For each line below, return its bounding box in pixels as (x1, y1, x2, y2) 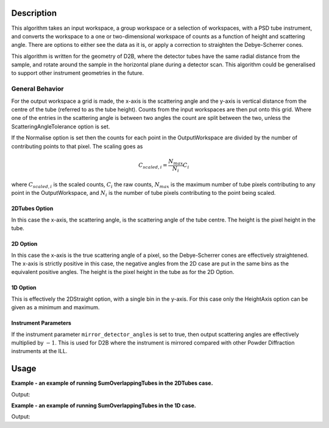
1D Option (11, 284, 37, 292)
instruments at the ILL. (11, 348, 68, 355)
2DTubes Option (11, 205, 54, 212)
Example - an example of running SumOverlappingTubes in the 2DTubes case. (11, 379, 213, 387)
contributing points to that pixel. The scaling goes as (11, 142, 143, 150)
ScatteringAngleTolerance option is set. (11, 122, 110, 130)
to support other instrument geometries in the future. (11, 69, 144, 77)
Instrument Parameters (11, 320, 71, 327)
